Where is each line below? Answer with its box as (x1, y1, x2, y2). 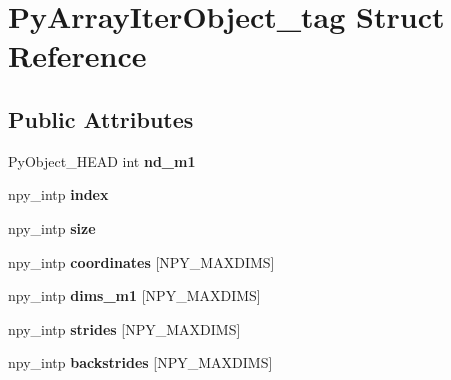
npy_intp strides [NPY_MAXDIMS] (8, 318, 241, 339)
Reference (8, 35, 147, 76)
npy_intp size (8, 217, 96, 238)
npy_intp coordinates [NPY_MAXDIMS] (8, 251, 275, 272)
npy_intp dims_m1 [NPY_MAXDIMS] (8, 285, 261, 306)
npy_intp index (8, 184, 109, 205)
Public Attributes (8, 103, 194, 134)
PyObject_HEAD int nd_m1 (8, 150, 196, 171)
